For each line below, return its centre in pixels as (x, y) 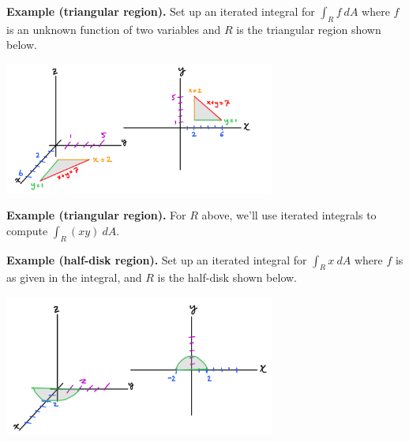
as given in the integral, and (74, 277)
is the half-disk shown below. (227, 277)
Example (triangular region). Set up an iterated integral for (161, 11)
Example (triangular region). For (96, 215)
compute (27, 230)
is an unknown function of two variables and (114, 29)
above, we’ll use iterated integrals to (289, 215)
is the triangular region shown (309, 29)
